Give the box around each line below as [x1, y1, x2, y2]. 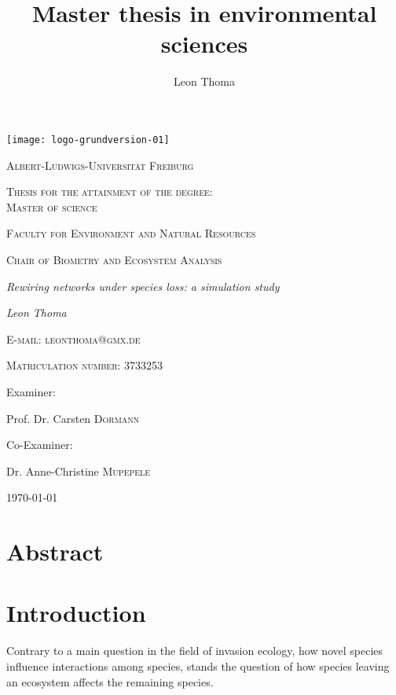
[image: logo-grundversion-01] [6, 134, 170, 145]
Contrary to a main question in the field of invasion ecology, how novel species [6, 642, 383, 659]
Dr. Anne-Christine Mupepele [6, 462, 151, 479]
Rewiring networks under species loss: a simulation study [6, 278, 280, 294]
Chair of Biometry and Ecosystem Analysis [6, 251, 222, 267]
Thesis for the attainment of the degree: [6, 183, 213, 200]
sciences [160, 28, 248, 60]
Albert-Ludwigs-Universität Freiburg [6, 156, 194, 173]
